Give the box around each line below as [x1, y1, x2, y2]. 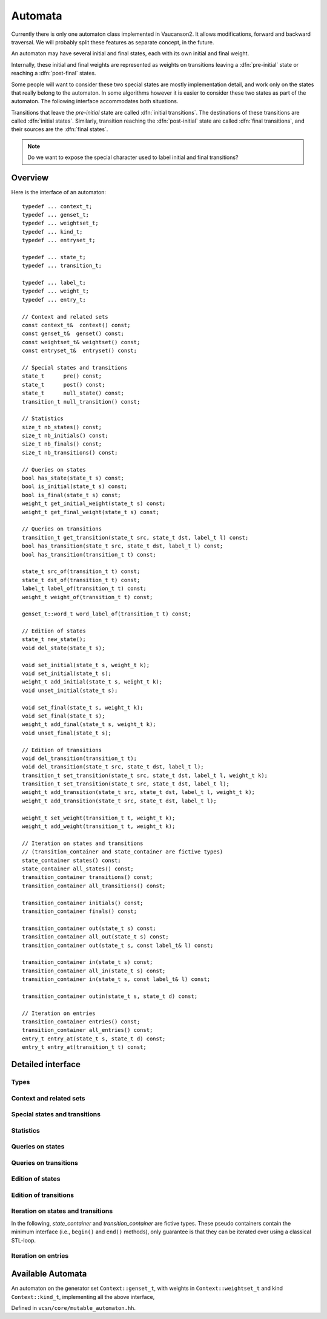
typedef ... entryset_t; [22, 237, 96, 244]
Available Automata [11, 1269, 87, 1279]
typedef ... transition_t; [22, 262, 102, 270]
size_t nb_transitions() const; [22, 449, 118, 456]
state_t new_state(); [22, 636, 86, 643]
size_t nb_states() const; [22, 424, 102, 430]
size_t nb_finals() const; [22, 441, 102, 447]
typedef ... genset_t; [22, 211, 90, 218]
